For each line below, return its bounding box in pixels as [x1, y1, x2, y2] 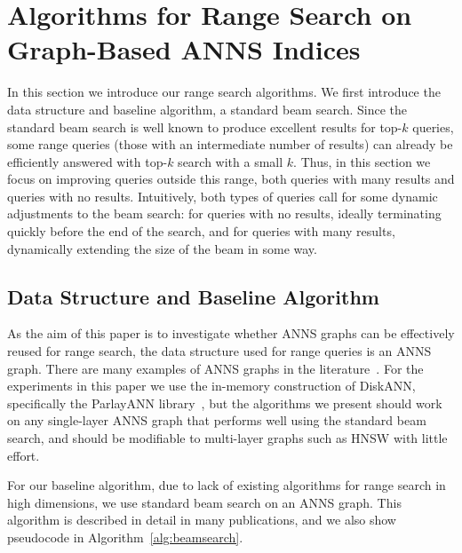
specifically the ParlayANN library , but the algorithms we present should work [7, 393, 442, 412]
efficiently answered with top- [7, 152, 168, 170]
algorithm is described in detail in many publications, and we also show [7, 510, 396, 529]
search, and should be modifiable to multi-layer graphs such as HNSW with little [7, 429, 448, 447]
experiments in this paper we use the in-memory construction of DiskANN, [7, 376, 416, 395]
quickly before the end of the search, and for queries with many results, [7, 222, 395, 241]
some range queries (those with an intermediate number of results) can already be [7, 135, 453, 154]
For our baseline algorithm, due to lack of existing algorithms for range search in [7, 476, 446, 494]
